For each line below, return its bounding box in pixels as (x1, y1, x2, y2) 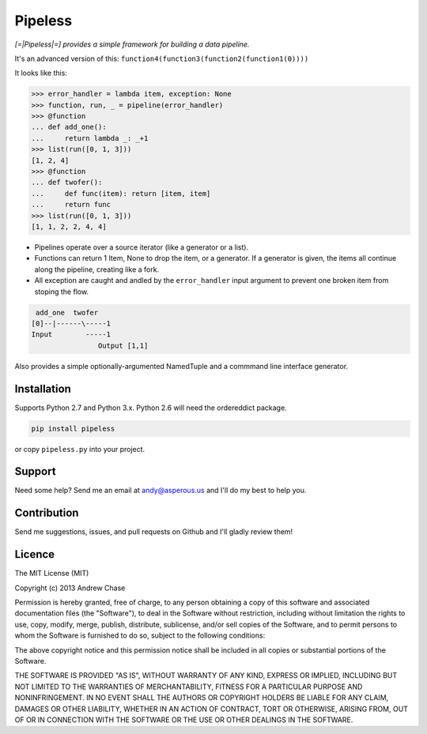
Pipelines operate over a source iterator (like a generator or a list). (34, 242, 249, 252)
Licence (14, 548, 55, 561)
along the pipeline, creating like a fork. (34, 265, 160, 274)
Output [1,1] (97, 341, 149, 350)
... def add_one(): (31, 122, 107, 132)
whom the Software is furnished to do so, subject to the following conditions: (14, 630, 266, 640)
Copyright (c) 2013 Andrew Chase (14, 583, 126, 593)
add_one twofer (36, 308, 99, 317)
